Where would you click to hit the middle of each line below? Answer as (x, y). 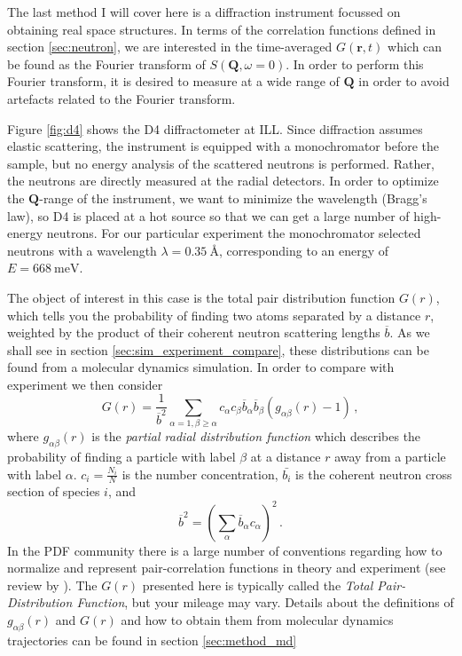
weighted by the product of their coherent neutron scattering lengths (194, 332)
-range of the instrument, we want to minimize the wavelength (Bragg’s (233, 198)
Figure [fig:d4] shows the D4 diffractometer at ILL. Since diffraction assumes (215, 128)
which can (415, 47)
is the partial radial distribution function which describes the (256, 436)
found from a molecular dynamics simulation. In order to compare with (201, 367)
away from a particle (390, 457)
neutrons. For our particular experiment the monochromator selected (234, 233)
